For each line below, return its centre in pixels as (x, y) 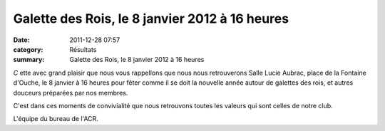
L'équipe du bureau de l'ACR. (56, 119)
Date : (21, 40)
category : (28, 49)
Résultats (83, 49)
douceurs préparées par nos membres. (71, 93)
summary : (29, 60)
